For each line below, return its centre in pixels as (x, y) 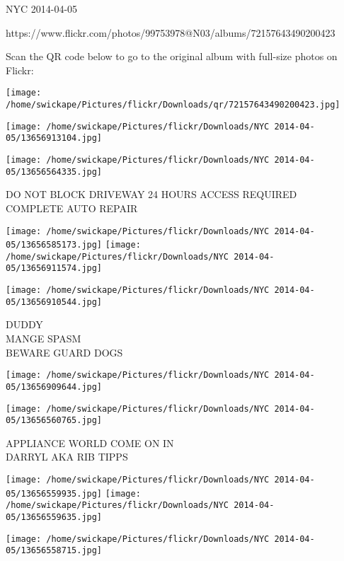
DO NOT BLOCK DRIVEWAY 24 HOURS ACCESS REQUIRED (151, 194)
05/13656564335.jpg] (54, 172)
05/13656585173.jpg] (54, 245)
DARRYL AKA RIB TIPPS (67, 457)
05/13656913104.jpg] (54, 138)
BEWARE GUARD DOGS (64, 352)
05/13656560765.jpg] (54, 421)
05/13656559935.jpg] (54, 493)
